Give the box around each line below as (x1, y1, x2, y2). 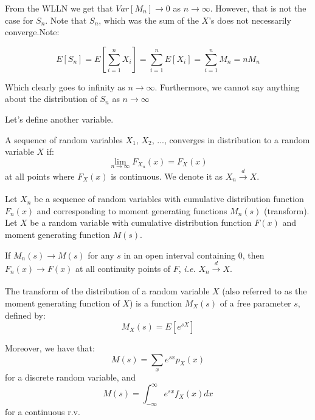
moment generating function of (5, 296, 120, 309)
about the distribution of (5, 92, 97, 105)
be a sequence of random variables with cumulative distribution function (34, 192, 304, 205)
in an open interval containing (123, 248, 236, 261)
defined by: (5, 308, 46, 321)
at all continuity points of (75, 262, 171, 274)
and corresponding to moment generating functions (36, 204, 227, 217)
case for (5, 13, 33, 26)
